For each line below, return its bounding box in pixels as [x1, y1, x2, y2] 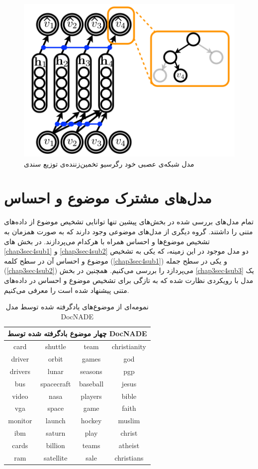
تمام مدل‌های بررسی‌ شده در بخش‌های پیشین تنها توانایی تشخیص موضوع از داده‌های [4, 216, 254, 227]
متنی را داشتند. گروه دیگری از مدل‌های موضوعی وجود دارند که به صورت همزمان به [4, 226, 253, 236]
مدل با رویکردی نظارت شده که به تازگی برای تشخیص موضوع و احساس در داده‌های [4, 275, 254, 285]
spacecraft [40, 378, 71, 388]
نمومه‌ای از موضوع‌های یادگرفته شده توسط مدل [5, 301, 149, 312]
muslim [118, 415, 140, 426]
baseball [79, 378, 104, 388]
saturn [46, 428, 66, 438]
